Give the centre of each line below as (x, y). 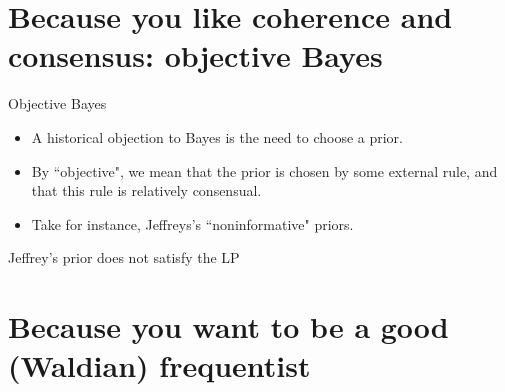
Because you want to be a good (228, 326)
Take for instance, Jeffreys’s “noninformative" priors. (192, 223)
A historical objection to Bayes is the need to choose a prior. (217, 136)
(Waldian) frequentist (159, 365)
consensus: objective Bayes (195, 55)
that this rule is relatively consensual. (146, 190)
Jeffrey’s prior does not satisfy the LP (124, 257)
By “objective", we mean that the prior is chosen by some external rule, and (264, 170)
